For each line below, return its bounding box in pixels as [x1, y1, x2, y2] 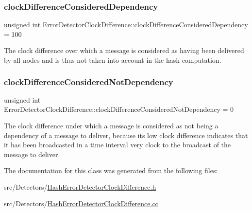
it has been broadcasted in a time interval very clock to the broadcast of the [4, 140, 231, 150]
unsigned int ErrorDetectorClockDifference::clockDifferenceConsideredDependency [4, 19, 248, 30]
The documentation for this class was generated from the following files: [4, 165, 218, 176]
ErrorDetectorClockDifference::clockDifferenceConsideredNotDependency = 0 [4, 104, 234, 114]
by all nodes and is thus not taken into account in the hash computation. [4, 55, 221, 65]
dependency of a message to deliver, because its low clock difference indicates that [4, 130, 248, 140]
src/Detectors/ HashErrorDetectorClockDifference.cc [4, 198, 158, 208]
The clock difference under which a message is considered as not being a [4, 121, 218, 130]
